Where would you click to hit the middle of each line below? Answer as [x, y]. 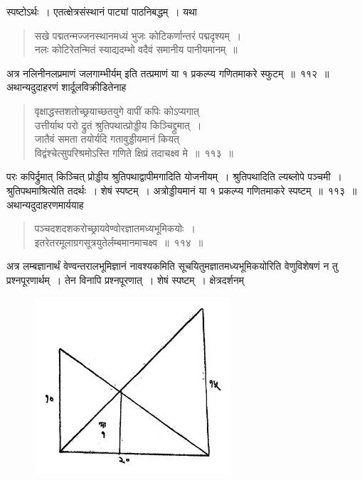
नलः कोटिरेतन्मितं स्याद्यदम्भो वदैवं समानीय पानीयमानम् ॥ [136, 49]
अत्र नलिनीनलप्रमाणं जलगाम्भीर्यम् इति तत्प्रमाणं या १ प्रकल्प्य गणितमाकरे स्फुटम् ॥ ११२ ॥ [168, 73]
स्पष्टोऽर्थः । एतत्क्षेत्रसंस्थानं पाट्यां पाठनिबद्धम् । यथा [102, 11]
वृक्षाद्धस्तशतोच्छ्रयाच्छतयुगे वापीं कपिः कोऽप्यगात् [117, 110]
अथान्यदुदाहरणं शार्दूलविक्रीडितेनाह [66, 87]
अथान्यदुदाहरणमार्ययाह [45, 204]
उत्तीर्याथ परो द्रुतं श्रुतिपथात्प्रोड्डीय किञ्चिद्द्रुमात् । [118, 125]
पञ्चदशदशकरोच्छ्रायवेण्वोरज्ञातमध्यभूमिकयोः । [115, 228]
